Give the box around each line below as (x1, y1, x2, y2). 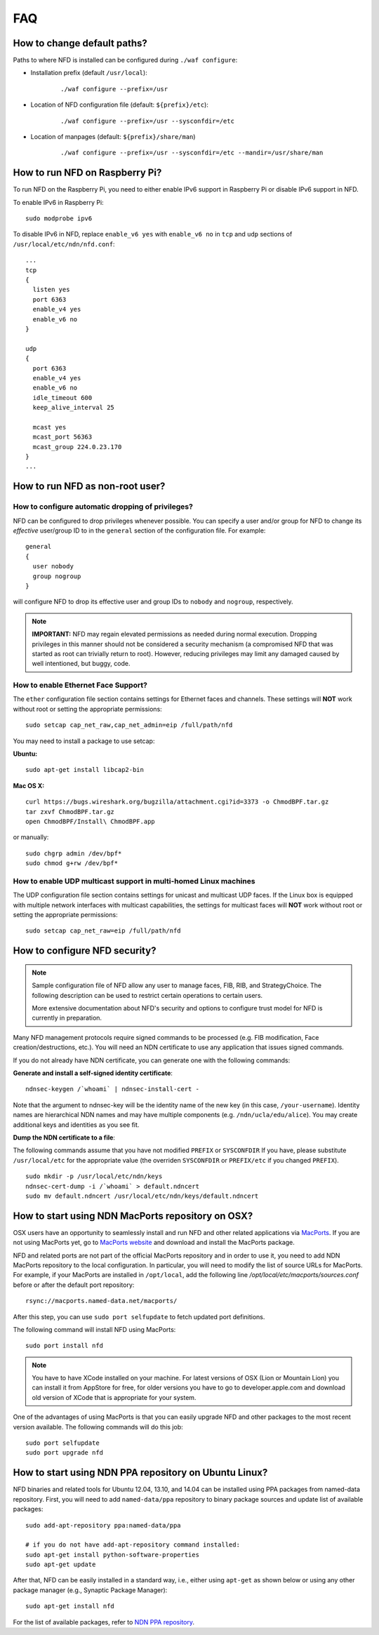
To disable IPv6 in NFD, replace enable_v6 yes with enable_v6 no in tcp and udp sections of (13, 230, 293, 239)
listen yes (32, 286, 70, 294)
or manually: (13, 833, 49, 841)
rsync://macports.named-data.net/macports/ (25, 1297, 178, 1305)
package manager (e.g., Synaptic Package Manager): (13, 1586, 168, 1594)
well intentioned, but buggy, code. (32, 660, 131, 668)
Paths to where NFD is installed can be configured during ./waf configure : (13, 56, 238, 65)
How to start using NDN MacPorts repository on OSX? (13, 1210, 253, 1222)
